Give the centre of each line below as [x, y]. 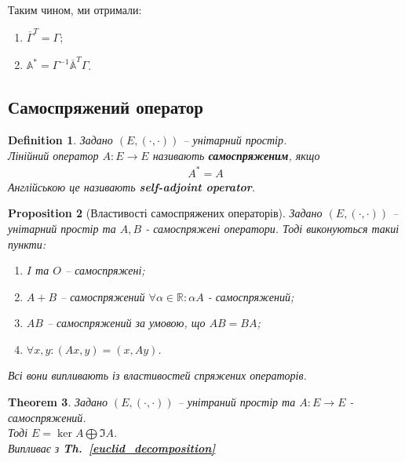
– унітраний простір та [237, 402]
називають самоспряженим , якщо [236, 155]
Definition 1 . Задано [60, 140]
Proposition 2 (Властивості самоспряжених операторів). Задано [165, 213]
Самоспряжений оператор [106, 107]
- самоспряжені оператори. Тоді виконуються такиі [272, 228]
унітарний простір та [62, 228]
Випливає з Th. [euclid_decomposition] [112, 447]
